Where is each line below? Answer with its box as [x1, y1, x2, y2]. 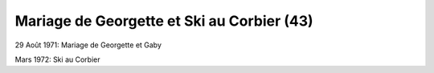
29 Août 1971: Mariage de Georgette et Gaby [14, 40, 162, 50]
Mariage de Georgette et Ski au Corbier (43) [14, 12, 313, 30]
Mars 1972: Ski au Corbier [14, 55, 100, 64]
